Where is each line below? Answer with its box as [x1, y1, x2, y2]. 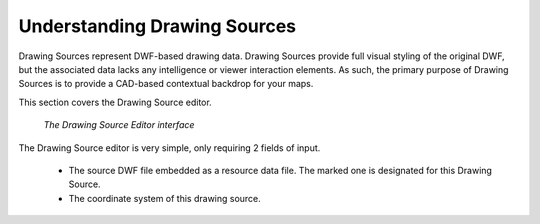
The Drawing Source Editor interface [43, 119, 195, 131]
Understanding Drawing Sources [18, 15, 297, 37]
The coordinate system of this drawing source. [68, 192, 262, 204]
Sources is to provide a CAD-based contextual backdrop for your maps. [18, 78, 314, 90]
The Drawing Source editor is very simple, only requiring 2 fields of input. [18, 141, 321, 154]
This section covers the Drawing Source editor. [18, 96, 212, 108]
